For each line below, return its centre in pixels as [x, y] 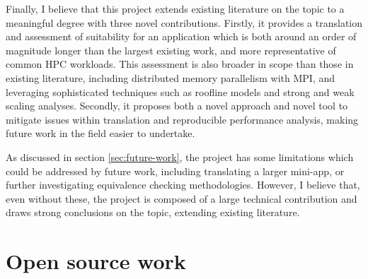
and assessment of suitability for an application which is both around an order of [181, 36]
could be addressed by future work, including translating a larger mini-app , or [175, 171]
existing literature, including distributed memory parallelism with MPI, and [171, 77]
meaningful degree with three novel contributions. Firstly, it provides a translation [184, 22]
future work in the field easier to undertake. [100, 133]
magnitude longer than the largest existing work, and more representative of [171, 50]
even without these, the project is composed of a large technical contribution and [182, 198]
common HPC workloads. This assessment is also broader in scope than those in [180, 64]
